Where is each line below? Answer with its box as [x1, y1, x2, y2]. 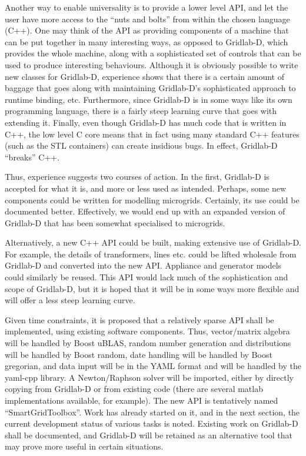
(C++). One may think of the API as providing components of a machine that [5, 24, 289, 36]
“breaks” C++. [5, 150, 60, 163]
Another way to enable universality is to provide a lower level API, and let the [5, 1, 288, 13]
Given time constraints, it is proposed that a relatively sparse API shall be [5, 313, 274, 326]
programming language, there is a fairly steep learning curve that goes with [5, 105, 277, 117]
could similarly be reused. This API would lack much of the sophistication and [5, 271, 288, 283]
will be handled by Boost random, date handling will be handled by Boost [5, 348, 272, 360]
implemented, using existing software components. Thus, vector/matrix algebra [5, 325, 290, 337]
